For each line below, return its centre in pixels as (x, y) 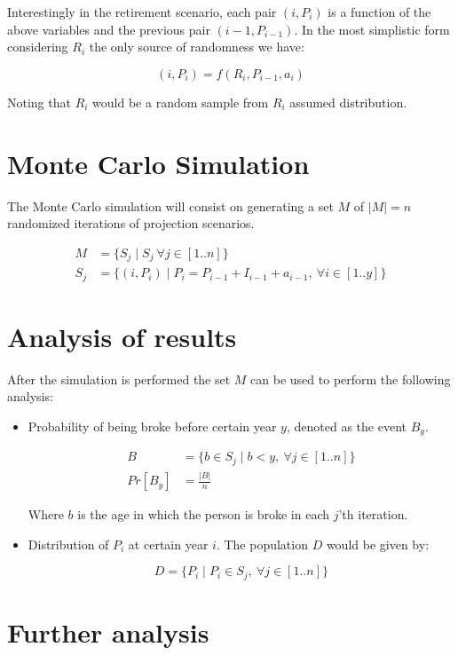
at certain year (168, 544)
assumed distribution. (348, 102)
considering (38, 47)
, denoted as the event (346, 426)
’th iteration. (373, 514)
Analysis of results (122, 336)
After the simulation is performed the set (119, 379)
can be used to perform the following (351, 379)
